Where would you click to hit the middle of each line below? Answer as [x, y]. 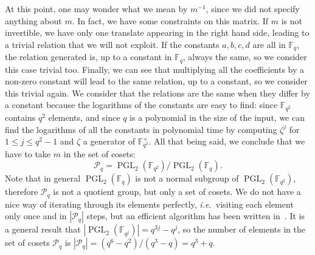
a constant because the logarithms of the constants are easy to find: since [141, 105]
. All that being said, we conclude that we [227, 141]
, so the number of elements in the [242, 229]
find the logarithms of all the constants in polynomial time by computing [141, 129]
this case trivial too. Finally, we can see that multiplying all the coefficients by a [155, 69]
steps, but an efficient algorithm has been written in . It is [196, 216]
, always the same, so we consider [245, 57]
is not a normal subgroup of [187, 178]
